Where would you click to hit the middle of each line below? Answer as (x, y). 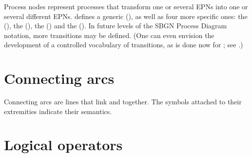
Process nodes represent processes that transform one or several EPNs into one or (126, 6)
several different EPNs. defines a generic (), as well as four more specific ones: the (126, 16)
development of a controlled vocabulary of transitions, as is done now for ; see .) (124, 45)
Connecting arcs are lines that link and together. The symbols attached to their (123, 102)
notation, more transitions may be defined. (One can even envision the (109, 35)
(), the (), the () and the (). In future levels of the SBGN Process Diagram (116, 26)
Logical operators (63, 145)
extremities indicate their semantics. (58, 111)
